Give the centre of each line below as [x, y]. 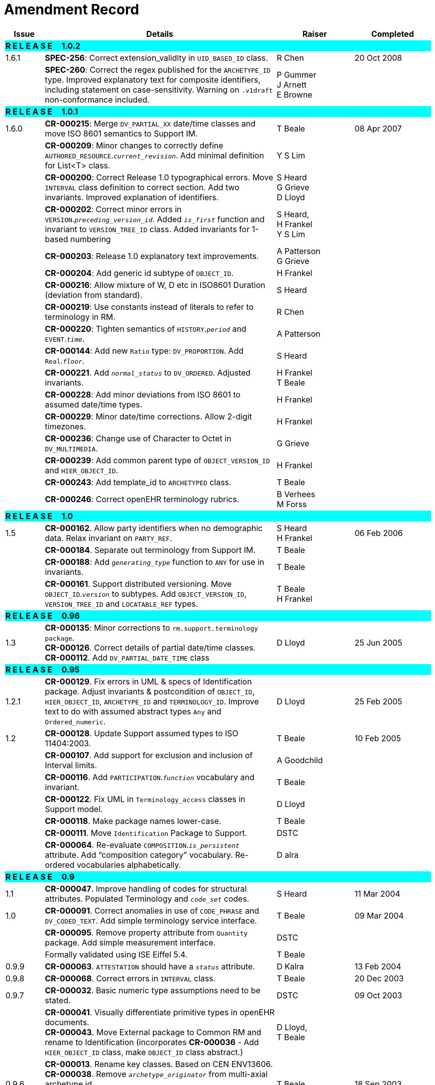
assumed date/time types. [94, 404]
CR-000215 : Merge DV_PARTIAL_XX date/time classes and [150, 123]
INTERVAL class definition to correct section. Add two [142, 187]
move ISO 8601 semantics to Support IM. [121, 133]
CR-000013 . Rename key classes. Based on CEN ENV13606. [159, 1064]
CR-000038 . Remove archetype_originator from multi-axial [156, 1074]
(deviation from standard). [94, 295]
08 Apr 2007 [378, 128]
